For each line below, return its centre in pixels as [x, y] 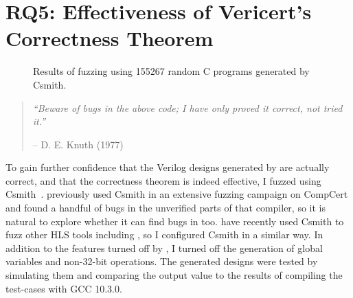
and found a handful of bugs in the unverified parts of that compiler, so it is [166, 208]
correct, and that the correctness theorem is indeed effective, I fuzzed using [163, 180]
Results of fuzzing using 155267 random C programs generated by [171, 71]
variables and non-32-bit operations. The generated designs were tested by [162, 261]
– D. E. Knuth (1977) [78, 144]
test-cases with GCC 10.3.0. [64, 288]
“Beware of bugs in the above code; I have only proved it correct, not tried [187, 107]
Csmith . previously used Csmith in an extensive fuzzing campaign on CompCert [177, 194]
